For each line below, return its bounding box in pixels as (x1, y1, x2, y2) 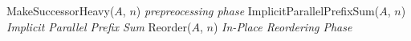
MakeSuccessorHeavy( (6, 2, 115, 18)
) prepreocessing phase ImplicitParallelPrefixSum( (136, 2, 380, 18)
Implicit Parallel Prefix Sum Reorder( (6, 18, 192, 35)
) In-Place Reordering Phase (213, 18, 352, 35)
